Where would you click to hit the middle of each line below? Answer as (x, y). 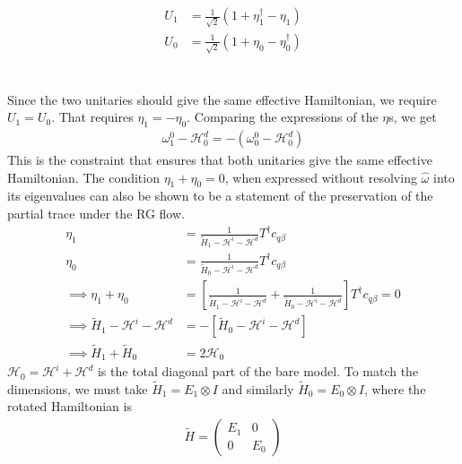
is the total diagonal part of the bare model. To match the (258, 371)
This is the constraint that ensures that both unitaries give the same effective (220, 160)
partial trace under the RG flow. (96, 214)
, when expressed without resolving (321, 177)
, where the (395, 388)
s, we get (413, 117)
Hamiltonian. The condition (83, 177)
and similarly (258, 388)
